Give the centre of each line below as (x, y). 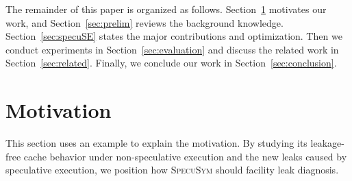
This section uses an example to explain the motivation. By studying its (156, 143)
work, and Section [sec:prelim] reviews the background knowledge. (144, 22)
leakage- (327, 143)
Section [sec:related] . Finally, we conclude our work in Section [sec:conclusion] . (171, 63)
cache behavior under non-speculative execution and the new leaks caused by (185, 156)
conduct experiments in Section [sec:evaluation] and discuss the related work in (172, 49)
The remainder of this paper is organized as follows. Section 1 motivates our (166, 9)
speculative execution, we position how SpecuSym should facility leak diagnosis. (172, 170)
